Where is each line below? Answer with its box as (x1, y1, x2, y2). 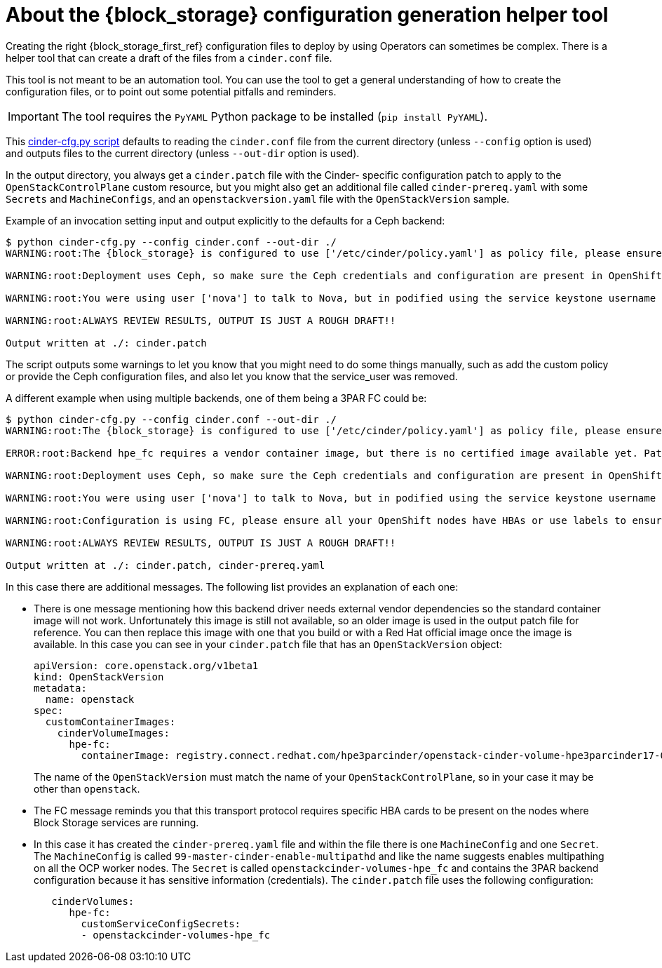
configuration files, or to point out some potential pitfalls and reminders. (6, 85, 337, 98)
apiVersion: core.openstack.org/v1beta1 (34, 659, 259, 671)
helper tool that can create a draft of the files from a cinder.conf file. (6, 51, 332, 64)
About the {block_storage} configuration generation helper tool (6, 3, 609, 27)
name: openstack (45, 693, 135, 705)
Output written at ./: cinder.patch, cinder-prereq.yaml (6, 559, 325, 571)
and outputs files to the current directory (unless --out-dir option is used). (6, 147, 360, 159)
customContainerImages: (45, 715, 176, 727)
